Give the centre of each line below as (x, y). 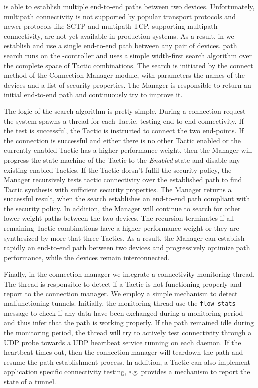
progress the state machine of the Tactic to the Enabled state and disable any (122, 159)
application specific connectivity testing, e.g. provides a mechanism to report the (127, 371)
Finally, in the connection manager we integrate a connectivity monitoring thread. (129, 274)
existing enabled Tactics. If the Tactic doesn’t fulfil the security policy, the (118, 169)
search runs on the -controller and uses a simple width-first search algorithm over (128, 55)
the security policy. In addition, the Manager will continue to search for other (122, 208)
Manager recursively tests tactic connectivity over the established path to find (123, 179)
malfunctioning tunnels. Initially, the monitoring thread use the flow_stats (120, 303)
